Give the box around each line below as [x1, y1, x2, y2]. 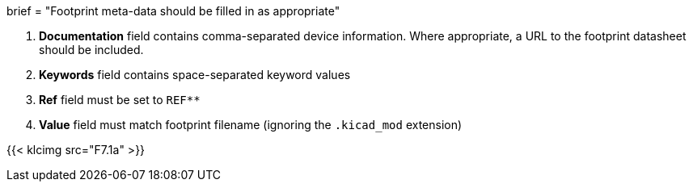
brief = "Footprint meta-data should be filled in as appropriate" [6, 4, 340, 18]
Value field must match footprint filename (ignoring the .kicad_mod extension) [39, 118, 463, 132]
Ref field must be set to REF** [39, 93, 201, 107]
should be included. [39, 43, 144, 56]
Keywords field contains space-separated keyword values [39, 68, 351, 81]
